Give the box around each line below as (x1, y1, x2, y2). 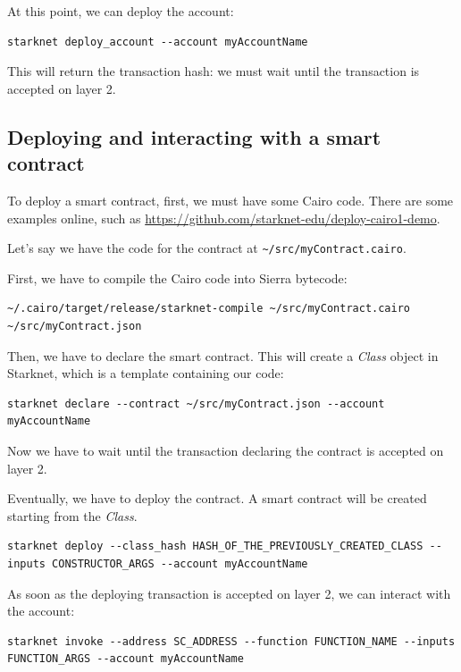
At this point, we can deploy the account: (7, 2, 234, 20)
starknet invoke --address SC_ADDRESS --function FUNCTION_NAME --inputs (7, 634, 456, 648)
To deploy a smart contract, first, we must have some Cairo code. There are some (7, 190, 454, 209)
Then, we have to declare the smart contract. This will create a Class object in (7, 346, 439, 365)
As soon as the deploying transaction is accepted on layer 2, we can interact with (7, 584, 451, 602)
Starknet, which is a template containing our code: (7, 364, 284, 382)
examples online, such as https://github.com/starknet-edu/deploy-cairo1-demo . (7, 208, 440, 227)
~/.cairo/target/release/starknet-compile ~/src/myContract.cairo (7, 302, 411, 315)
